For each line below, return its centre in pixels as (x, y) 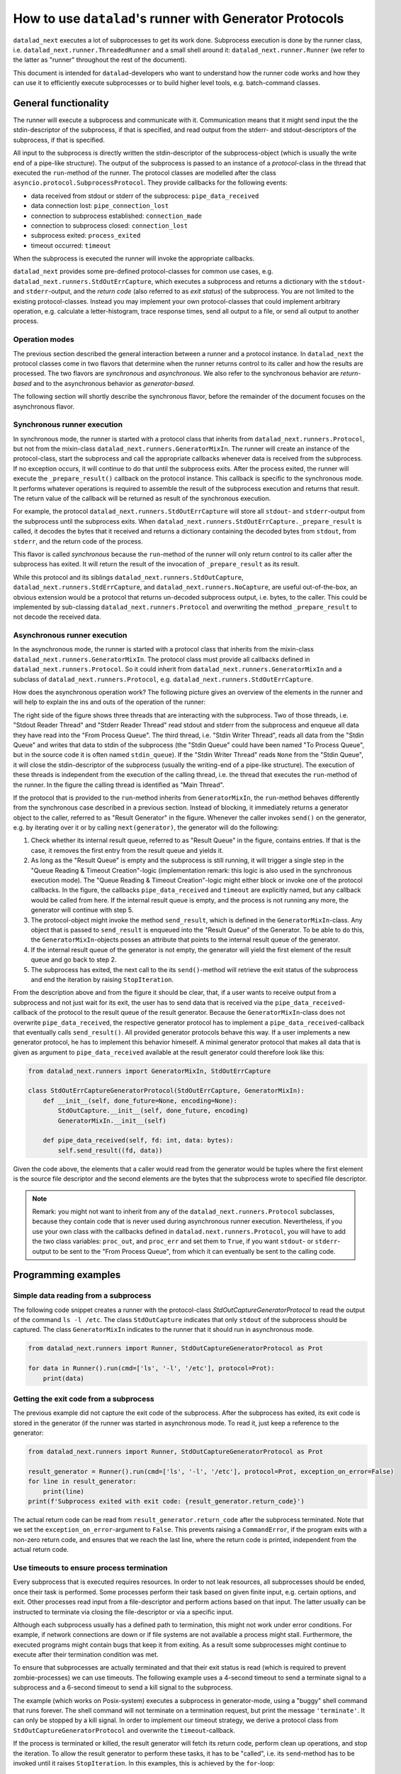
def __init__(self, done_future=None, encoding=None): (140, 1101)
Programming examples (67, 1275)
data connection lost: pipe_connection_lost (100, 206)
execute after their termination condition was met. (86, 1655)
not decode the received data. (57, 617)
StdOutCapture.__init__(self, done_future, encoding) (153, 1111)
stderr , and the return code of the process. (78, 541)
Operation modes (44, 339)
